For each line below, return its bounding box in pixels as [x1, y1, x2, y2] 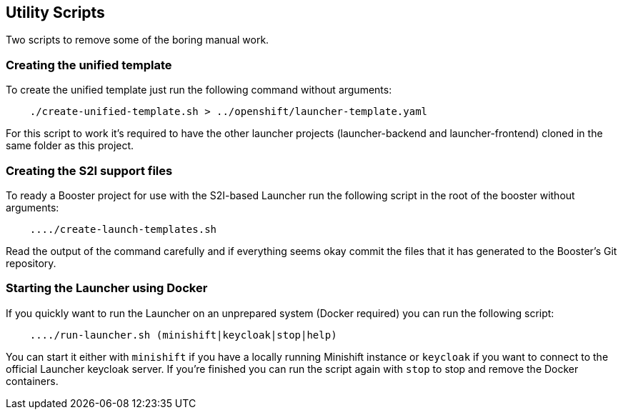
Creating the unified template [6, 57, 172, 72]
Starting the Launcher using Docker [6, 281, 208, 296]
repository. [6, 256, 56, 269]
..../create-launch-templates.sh [29, 223, 217, 235]
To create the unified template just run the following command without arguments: [6, 84, 392, 96]
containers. [6, 374, 59, 387]
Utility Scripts [6, 4, 105, 21]
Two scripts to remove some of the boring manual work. [6, 34, 269, 46]
